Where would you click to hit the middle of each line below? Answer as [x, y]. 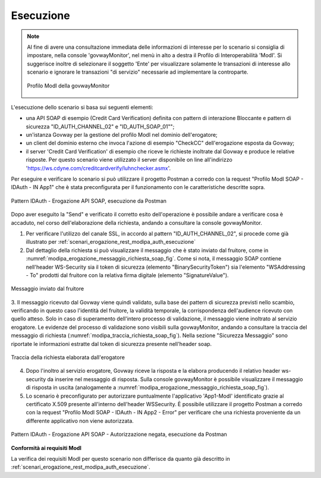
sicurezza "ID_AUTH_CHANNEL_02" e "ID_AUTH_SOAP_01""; [100, 126]
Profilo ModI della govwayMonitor [68, 86]
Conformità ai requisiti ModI [46, 448]
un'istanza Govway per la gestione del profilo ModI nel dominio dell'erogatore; [122, 135]
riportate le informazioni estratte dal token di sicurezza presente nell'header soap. [111, 344]
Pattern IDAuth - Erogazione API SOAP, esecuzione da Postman [89, 201]
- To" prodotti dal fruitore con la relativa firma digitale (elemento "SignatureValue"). [127, 275]
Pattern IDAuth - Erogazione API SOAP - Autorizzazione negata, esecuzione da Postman [119, 435]
